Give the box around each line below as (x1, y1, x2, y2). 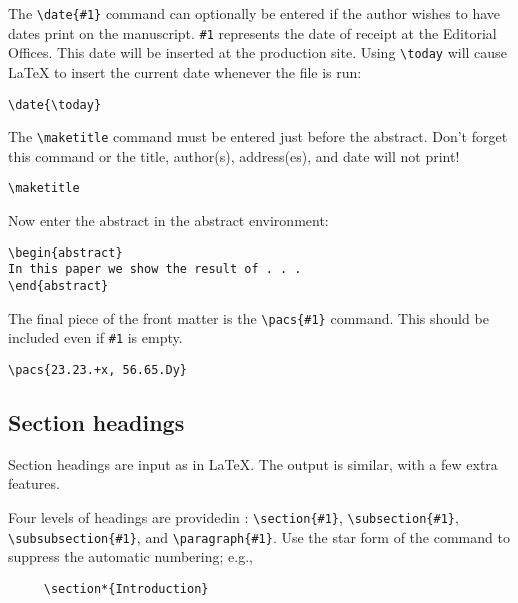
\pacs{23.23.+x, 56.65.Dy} (8, 363, 187, 377)
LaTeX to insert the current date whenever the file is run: (8, 61, 362, 82)
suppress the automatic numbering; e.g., (8, 546, 253, 567)
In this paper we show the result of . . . (8, 262, 302, 277)
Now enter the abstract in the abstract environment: (8, 210, 329, 231)
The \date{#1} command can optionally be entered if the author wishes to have (8, 3, 501, 23)
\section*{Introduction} (43, 581, 209, 596)
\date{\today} (8, 97, 102, 112)
